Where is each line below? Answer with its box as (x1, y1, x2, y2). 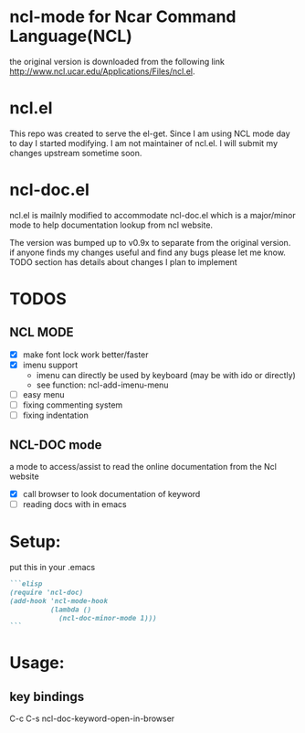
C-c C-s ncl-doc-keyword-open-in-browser (9, 713, 175, 724)
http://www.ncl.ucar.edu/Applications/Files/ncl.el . (9, 66, 195, 77)
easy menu (22, 388, 66, 399)
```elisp (9, 579, 43, 589)
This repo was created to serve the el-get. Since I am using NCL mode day (9, 128, 290, 139)
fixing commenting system (22, 399, 123, 410)
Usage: (9, 653, 66, 674)
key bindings (9, 688, 85, 705)
